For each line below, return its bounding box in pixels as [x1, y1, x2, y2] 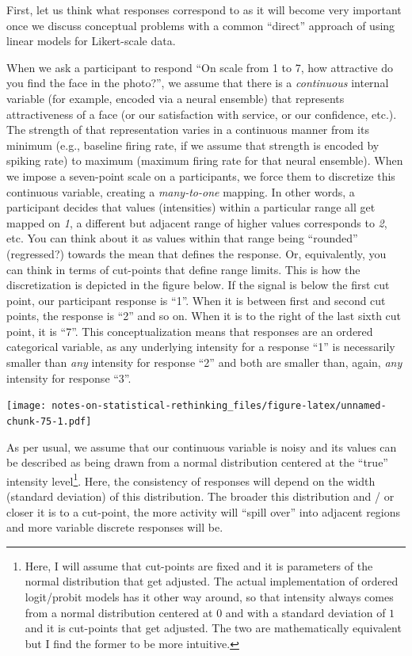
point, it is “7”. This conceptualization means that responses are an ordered [6, 322, 373, 339]
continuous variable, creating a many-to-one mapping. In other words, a [6, 183, 355, 200]
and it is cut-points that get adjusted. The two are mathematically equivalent [25, 620, 402, 636]
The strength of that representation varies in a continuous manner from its [6, 121, 369, 138]
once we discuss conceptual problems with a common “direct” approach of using [6, 17, 395, 33]
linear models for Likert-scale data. [6, 32, 176, 49]
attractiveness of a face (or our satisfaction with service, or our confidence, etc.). [6, 105, 397, 122]
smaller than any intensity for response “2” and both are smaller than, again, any [6, 354, 402, 371]
